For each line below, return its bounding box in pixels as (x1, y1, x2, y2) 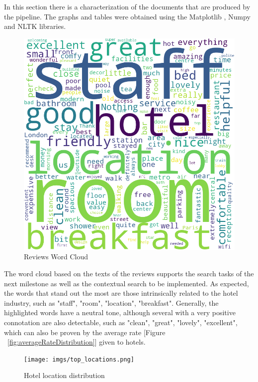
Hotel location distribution (24, 370, 105, 381)
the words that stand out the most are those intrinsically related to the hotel (4, 288, 238, 298)
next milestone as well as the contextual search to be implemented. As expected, (4, 278, 249, 288)
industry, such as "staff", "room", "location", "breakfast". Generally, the (4, 297, 219, 308)
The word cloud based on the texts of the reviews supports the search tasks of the (4, 268, 254, 278)
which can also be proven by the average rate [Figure (4, 327, 166, 337)
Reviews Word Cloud (24, 251, 88, 262)
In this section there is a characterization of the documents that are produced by (4, 1, 251, 11)
